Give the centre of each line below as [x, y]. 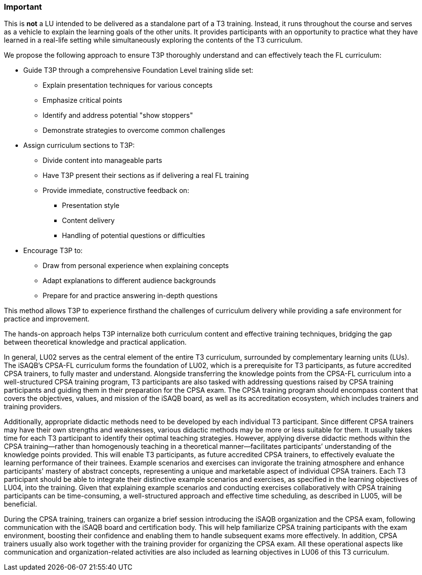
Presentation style [91, 206]
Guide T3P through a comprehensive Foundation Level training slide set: [138, 70]
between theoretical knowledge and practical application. [95, 342]
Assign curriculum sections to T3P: [79, 145]
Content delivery [88, 221]
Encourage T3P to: [53, 251]
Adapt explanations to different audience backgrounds [129, 281]
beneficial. [21, 504]
